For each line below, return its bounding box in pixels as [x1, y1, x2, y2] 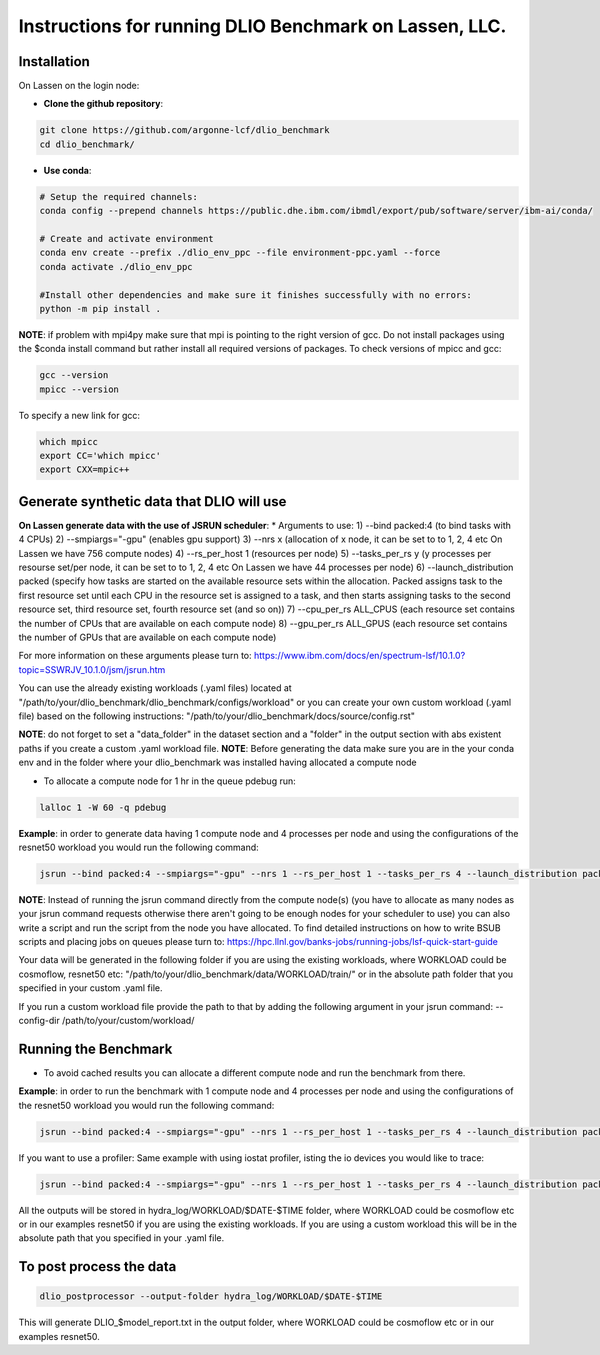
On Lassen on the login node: [18, 80, 140, 92]
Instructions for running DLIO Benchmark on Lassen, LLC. [18, 15, 507, 37]
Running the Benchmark [18, 1040, 173, 1057]
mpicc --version [39, 383, 120, 395]
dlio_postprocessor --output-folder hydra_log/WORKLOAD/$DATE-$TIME [39, 1291, 383, 1302]
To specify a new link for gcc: [18, 409, 140, 421]
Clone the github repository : [43, 98, 164, 110]
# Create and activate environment [39, 233, 214, 244]
